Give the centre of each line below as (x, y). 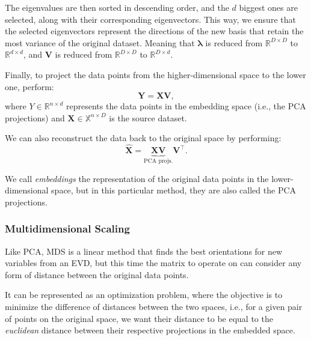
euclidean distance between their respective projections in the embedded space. (150, 330)
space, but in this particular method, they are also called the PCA (174, 190)
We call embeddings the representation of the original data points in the (137, 178)
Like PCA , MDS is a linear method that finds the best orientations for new (144, 251)
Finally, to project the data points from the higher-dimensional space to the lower (155, 74)
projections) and (35, 117)
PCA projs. (159, 161)
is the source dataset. (148, 117)
